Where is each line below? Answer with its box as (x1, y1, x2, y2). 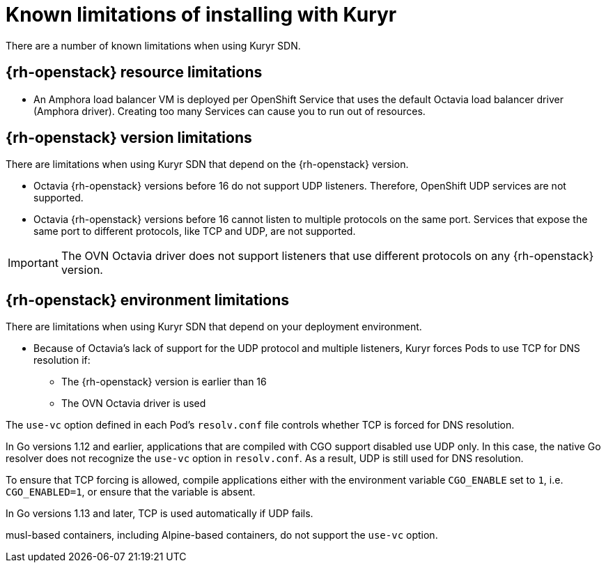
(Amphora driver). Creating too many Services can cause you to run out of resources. (33, 105, 426, 117)
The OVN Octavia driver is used (61, 397, 206, 410)
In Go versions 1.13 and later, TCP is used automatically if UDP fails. (6, 507, 313, 520)
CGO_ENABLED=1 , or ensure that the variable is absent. (6, 486, 256, 498)
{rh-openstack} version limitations (6, 129, 252, 147)
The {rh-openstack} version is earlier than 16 (61, 376, 267, 388)
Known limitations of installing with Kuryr (6, 3, 397, 26)
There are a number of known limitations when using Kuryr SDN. (6, 39, 301, 52)
